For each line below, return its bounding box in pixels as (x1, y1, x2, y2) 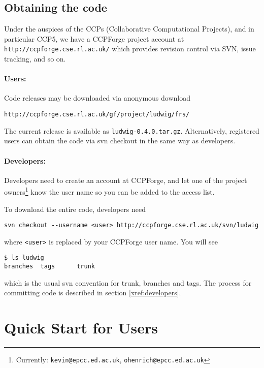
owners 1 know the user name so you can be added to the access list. (4, 185, 215, 197)
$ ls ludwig (4, 254, 44, 262)
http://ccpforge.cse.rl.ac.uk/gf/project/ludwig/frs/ (4, 111, 190, 118)
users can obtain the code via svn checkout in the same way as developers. (4, 135, 236, 146)
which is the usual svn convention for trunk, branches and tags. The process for (4, 277, 252, 288)
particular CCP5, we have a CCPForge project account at (4, 33, 184, 44)
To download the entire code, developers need (4, 203, 146, 214)
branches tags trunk (4, 263, 95, 270)
